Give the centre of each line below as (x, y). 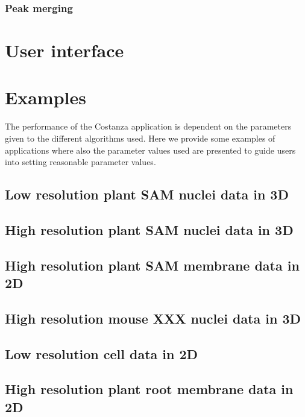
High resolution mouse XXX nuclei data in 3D (153, 318)
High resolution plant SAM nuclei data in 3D (149, 229)
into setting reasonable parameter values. (80, 162)
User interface (64, 50)
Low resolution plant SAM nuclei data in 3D (147, 194)
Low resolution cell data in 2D (102, 353)
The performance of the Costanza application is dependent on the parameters (148, 126)
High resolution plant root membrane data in (149, 389)
